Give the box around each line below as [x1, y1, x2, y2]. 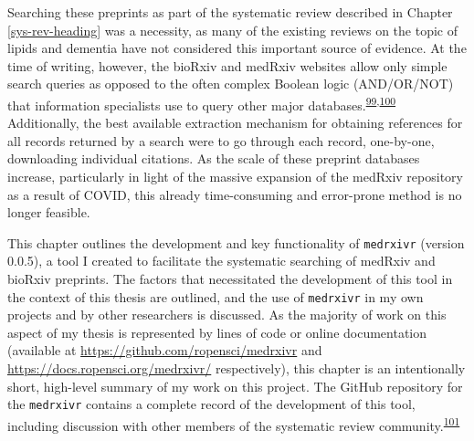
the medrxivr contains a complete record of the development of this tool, [7, 394, 416, 414]
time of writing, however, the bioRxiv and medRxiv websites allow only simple [7, 56, 448, 75]
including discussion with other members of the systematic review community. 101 [7, 413, 460, 435]
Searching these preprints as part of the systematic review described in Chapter [7, 3, 453, 21]
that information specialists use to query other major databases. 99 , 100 [7, 92, 396, 114]
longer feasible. [7, 203, 90, 222]
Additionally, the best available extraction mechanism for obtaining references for [7, 113, 463, 132]
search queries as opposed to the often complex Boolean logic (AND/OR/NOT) [7, 74, 454, 93]
